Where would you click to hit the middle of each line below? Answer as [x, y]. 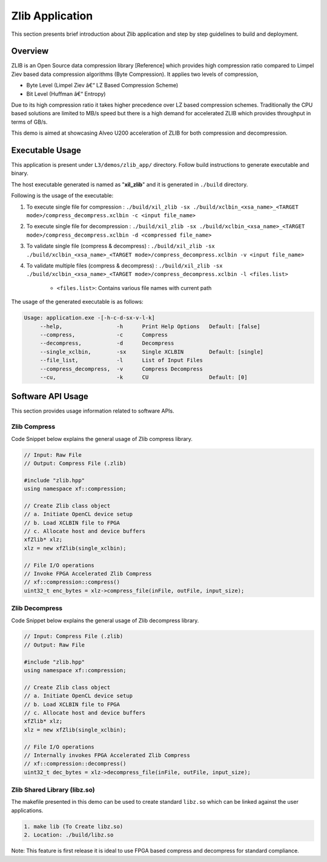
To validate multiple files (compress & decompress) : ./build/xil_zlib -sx [124, 266]
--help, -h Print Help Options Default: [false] [150, 326]
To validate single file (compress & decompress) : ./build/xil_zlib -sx [121, 246]
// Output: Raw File [54, 645]
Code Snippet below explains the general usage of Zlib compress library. [102, 439]
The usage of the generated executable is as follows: [77, 302]
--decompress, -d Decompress [107, 343]
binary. [20, 173]
